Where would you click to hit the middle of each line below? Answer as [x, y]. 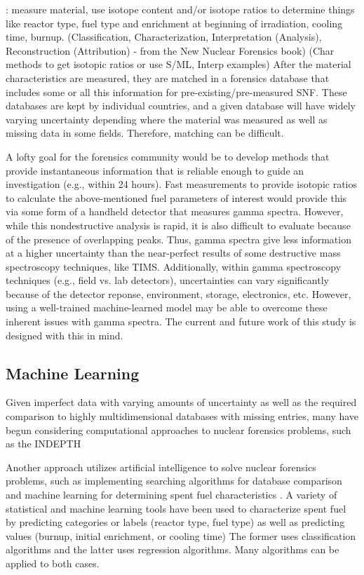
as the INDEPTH [43, 444]
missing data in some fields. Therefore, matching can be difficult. [145, 133]
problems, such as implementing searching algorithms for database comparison [174, 481]
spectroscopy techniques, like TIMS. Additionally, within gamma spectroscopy [174, 266]
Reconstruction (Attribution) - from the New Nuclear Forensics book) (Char [170, 50]
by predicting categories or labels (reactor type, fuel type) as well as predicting [175, 522]
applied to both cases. [53, 563]
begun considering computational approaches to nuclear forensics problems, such [178, 429]
